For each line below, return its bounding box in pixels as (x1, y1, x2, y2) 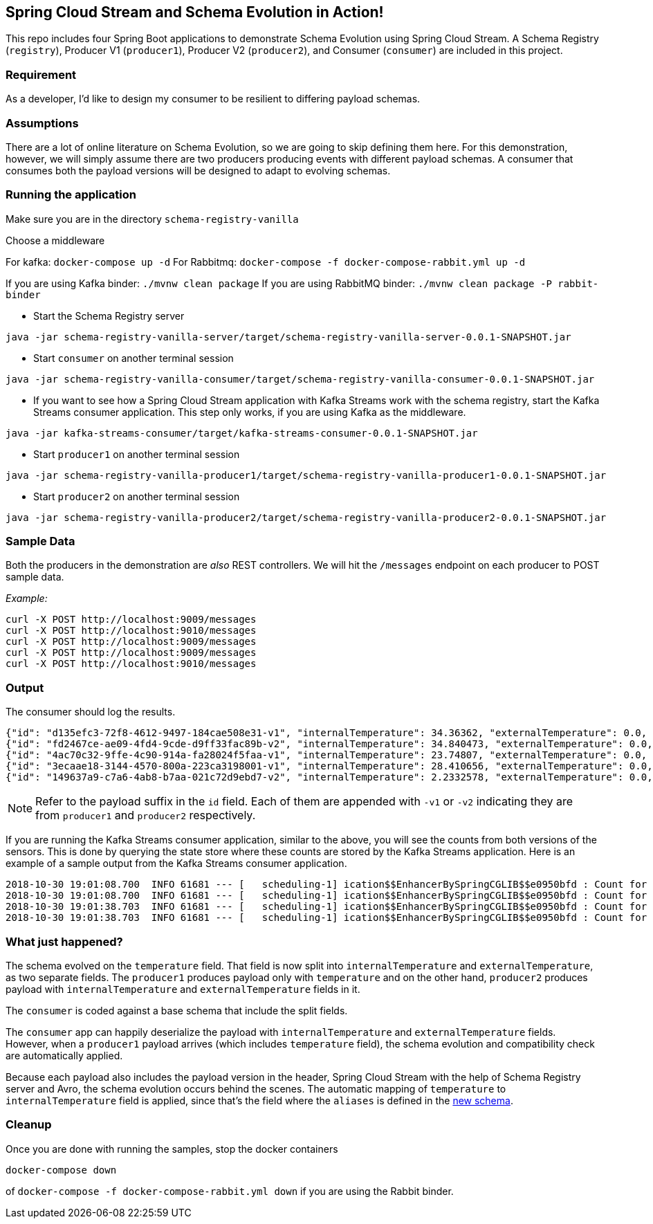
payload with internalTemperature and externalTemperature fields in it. (6, 983, 360, 995)
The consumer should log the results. (6, 706, 176, 718)
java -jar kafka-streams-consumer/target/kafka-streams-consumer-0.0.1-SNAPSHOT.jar (6, 427, 478, 439)
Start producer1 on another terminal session (33, 448, 240, 460)
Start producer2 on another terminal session (33, 490, 240, 502)
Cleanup (6, 1117, 52, 1132)
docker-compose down (6, 1164, 117, 1176)
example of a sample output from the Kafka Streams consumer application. (6, 857, 347, 870)
